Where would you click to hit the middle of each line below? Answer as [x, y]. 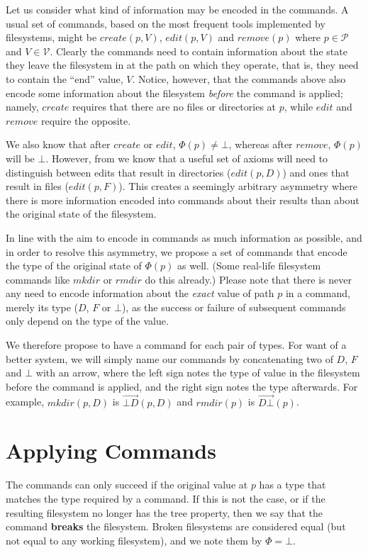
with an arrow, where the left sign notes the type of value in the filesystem [198, 373]
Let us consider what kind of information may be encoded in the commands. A [177, 9]
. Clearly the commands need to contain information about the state [199, 51]
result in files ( [37, 186]
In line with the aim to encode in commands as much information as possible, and [184, 237]
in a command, [318, 293]
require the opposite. [86, 120]
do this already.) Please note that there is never [248, 279]
